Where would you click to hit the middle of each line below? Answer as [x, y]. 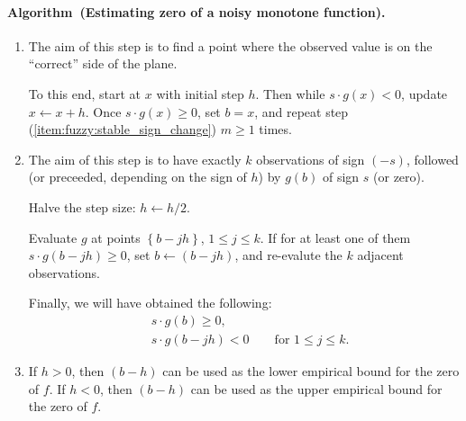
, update [425, 93]
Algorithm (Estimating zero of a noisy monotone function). [196, 11]
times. [275, 129]
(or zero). [399, 177]
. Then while [290, 93]
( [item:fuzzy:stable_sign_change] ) [123, 129]
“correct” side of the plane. [103, 63]
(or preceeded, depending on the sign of [137, 177]
